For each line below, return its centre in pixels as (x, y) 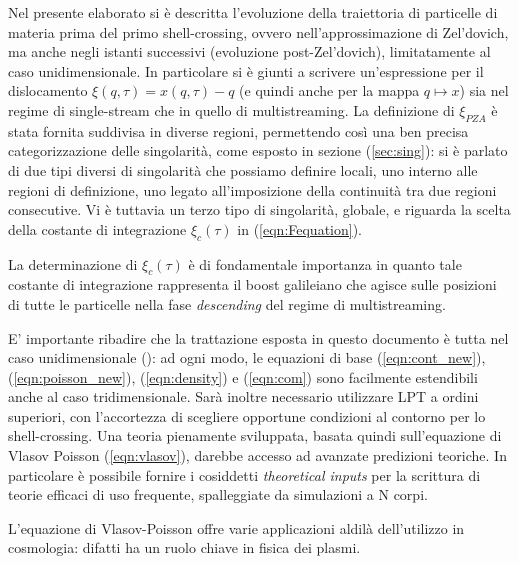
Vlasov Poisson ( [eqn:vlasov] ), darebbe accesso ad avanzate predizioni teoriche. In (257, 455)
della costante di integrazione (97, 228)
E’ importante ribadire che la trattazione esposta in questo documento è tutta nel (258, 337)
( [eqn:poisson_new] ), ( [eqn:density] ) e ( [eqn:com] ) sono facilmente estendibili (243, 376)
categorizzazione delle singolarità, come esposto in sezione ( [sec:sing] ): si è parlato (258, 150)
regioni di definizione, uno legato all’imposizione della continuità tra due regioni (252, 189)
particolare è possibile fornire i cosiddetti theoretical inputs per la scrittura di (244, 474)
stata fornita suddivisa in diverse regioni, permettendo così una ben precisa (238, 130)
